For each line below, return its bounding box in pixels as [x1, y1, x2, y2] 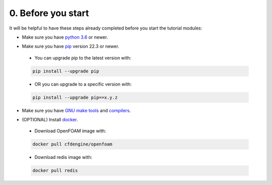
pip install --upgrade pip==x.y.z [32, 94, 118, 100]
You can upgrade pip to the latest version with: [34, 55, 131, 61]
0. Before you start [9, 8, 89, 19]
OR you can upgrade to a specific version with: [34, 81, 132, 87]
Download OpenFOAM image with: [34, 128, 106, 134]
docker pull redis [32, 168, 78, 173]
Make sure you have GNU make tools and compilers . [22, 107, 131, 113]
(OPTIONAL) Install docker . [22, 117, 78, 123]
